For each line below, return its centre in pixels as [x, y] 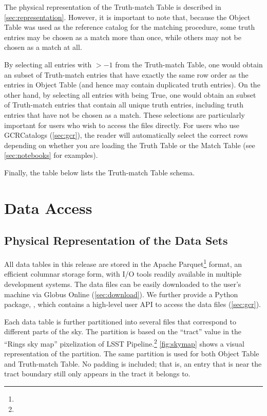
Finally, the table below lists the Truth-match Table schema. [100, 172]
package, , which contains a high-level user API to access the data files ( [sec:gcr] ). [133, 304]
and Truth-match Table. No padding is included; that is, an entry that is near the [133, 363]
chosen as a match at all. [43, 47]
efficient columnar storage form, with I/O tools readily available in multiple [123, 274]
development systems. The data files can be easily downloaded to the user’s [123, 284]
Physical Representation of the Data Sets [116, 240]
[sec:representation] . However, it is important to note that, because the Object [127, 17]
